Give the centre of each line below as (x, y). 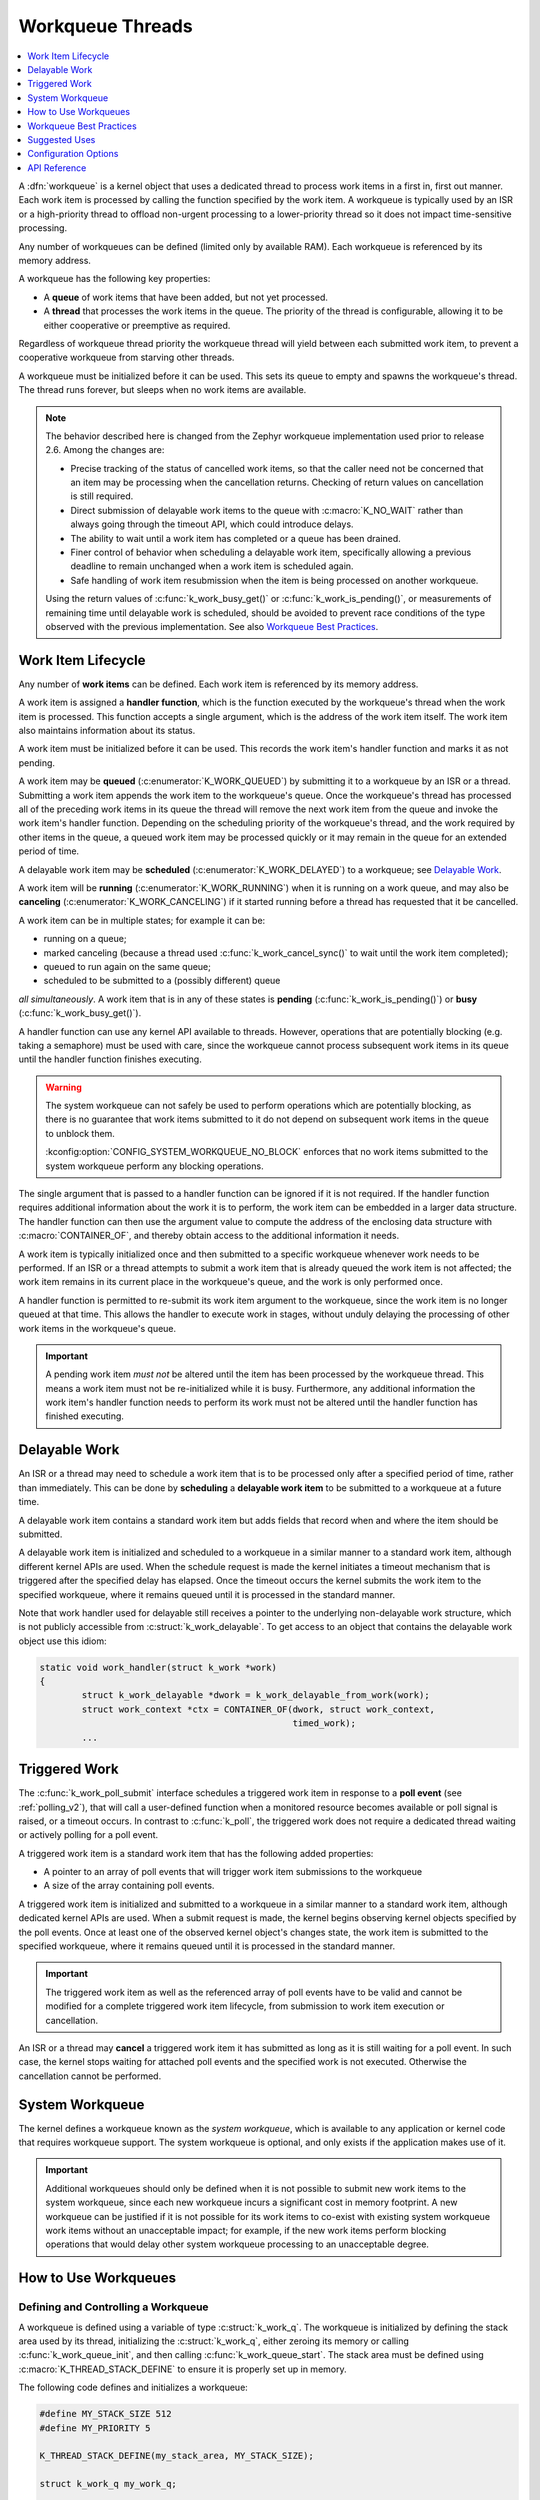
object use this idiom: (62, 1641)
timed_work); (324, 1723)
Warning (63, 1087)
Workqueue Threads (106, 26)
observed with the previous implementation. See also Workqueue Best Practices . (212, 626)
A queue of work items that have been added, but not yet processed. (186, 297)
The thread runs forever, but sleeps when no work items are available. (162, 390)
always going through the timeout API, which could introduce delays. (212, 524)
